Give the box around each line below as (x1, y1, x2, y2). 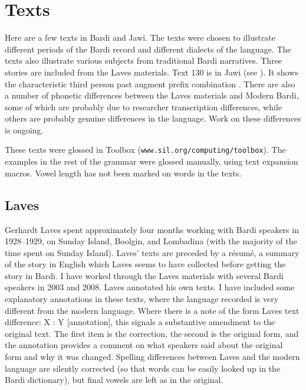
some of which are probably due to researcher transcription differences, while (5, 100, 282, 113)
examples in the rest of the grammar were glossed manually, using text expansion (5, 155, 298, 168)
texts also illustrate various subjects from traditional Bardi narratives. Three (5, 54, 282, 67)
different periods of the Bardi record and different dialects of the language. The (5, 42, 291, 55)
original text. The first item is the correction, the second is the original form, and (5, 327, 299, 339)
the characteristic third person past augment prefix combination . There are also (5, 77, 295, 90)
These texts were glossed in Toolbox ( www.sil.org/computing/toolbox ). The (5, 143, 286, 156)
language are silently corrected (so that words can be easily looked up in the (5, 362, 281, 374)
